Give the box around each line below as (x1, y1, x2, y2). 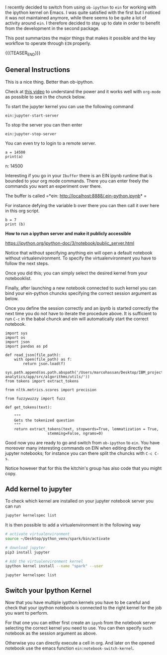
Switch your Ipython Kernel (5, 586, 92, 595)
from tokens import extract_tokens (5, 379, 79, 384)
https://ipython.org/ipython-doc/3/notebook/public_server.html (5, 240, 135, 246)
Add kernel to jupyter (5, 485, 72, 493)
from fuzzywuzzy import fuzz (5, 396, 66, 401)
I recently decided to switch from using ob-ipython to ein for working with (5, 4, 157, 10)
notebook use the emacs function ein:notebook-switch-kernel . (5, 645, 135, 652)
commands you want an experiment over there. (5, 183, 102, 189)
